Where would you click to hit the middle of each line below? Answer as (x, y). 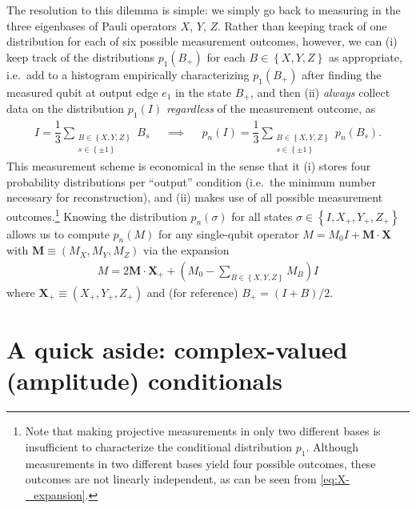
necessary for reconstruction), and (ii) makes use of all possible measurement (195, 197)
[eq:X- (335, 479)
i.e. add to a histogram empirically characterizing (128, 74)
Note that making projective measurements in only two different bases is (203, 431)
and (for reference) (192, 293)
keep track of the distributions (80, 56)
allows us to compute (58, 233)
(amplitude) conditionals (144, 381)
